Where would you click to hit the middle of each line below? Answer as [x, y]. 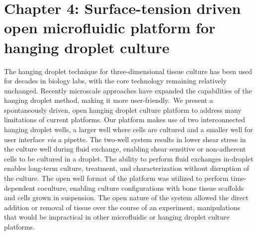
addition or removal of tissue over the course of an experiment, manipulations [122, 207]
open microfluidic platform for [110, 28]
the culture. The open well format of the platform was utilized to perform [116, 178]
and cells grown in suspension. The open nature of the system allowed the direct [126, 197]
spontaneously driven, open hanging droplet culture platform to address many [123, 110]
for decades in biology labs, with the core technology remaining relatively [115, 81]
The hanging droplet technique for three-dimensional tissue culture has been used [128, 71]
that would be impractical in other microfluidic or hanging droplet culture [117, 217]
